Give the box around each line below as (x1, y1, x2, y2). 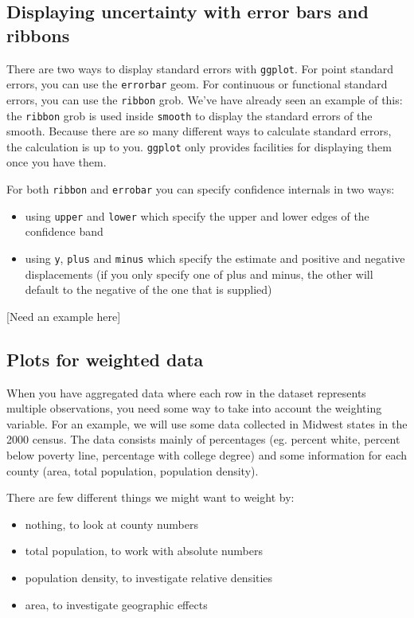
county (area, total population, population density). (6, 462, 259, 479)
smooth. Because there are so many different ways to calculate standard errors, (6, 123, 392, 139)
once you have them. (6, 154, 107, 170)
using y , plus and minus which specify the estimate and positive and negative (25, 249, 405, 266)
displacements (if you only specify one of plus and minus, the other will (25, 265, 373, 282)
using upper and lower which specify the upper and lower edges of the (25, 207, 369, 224)
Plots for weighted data (6, 346, 204, 371)
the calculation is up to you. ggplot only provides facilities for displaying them (6, 138, 392, 154)
